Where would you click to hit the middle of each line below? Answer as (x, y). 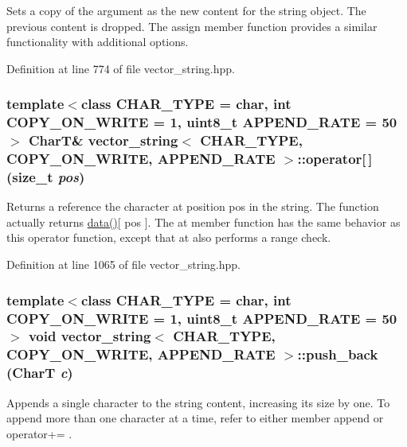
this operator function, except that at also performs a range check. (169, 237)
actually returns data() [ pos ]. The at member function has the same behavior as (203, 222)
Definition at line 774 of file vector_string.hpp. (121, 68)
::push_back (338, 354)
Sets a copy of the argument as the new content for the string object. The (186, 10)
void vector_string (90, 336)
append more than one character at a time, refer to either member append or (195, 418)
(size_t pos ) (46, 176)
